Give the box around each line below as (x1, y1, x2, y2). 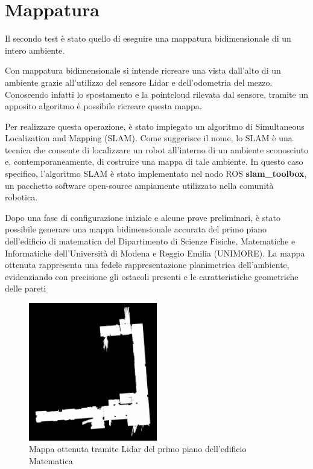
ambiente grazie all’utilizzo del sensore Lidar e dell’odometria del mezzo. (5, 75, 273, 88)
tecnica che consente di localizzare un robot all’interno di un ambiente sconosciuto (5, 143, 309, 156)
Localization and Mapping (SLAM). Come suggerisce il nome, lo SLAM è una (5, 132, 292, 144)
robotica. (5, 191, 38, 203)
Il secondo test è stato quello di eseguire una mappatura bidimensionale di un (5, 32, 291, 45)
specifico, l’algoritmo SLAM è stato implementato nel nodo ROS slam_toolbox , (5, 167, 307, 180)
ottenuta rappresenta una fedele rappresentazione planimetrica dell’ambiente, (5, 258, 289, 271)
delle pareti (5, 282, 46, 295)
